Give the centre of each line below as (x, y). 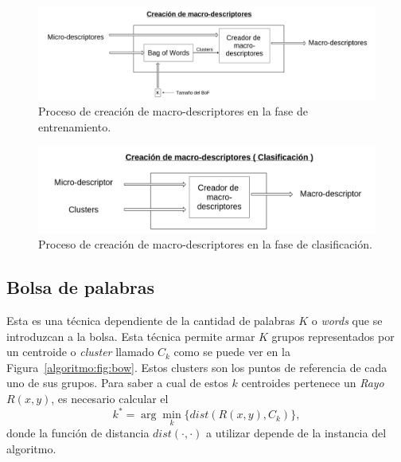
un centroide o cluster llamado (80, 352)
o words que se (347, 321)
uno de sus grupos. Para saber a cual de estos (117, 383)
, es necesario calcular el (110, 399)
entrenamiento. (75, 126)
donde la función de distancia (78, 433)
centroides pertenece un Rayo (313, 383)
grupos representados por (333, 336)
